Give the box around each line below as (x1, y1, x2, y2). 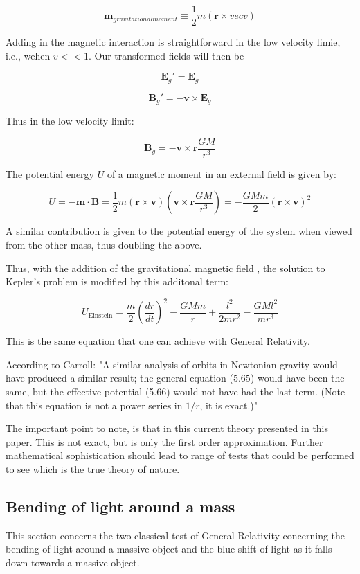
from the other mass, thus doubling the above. (6, 237, 202, 251)
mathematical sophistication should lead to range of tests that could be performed (6, 448, 354, 463)
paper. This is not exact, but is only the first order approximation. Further (6, 434, 323, 449)
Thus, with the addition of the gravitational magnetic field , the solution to (6, 260, 325, 275)
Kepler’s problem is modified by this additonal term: (6, 274, 228, 289)
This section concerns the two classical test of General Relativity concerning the (6, 528, 345, 542)
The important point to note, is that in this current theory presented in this (6, 421, 329, 436)
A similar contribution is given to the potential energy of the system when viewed (6, 224, 352, 238)
